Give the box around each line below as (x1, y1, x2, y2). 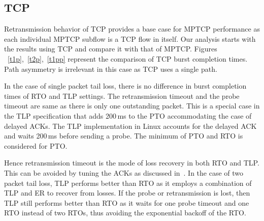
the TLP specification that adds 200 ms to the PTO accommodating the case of (4, 110, 252, 121)
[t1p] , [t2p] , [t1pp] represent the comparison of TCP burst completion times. (8, 53, 248, 64)
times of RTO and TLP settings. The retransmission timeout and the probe (4, 90, 240, 101)
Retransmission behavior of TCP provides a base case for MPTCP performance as (4, 23, 260, 34)
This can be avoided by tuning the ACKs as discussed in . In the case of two (4, 167, 244, 178)
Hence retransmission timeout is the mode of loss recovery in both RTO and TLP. (4, 157, 259, 168)
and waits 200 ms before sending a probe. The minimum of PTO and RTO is (4, 130, 243, 141)
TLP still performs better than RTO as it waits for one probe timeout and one (4, 197, 249, 208)
